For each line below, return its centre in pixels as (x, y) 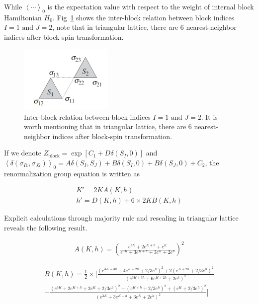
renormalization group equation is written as (72, 173)
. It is (209, 116)
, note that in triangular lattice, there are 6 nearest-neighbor (144, 27)
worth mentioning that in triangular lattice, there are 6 (108, 126)
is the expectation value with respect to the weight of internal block (151, 6)
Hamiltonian (23, 17)
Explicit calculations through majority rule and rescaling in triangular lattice (121, 218)
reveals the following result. (46, 227)
